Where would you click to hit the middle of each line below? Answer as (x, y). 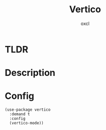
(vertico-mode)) (26, 123)
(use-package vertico (28, 110)
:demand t (20, 114)
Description (30, 73)
